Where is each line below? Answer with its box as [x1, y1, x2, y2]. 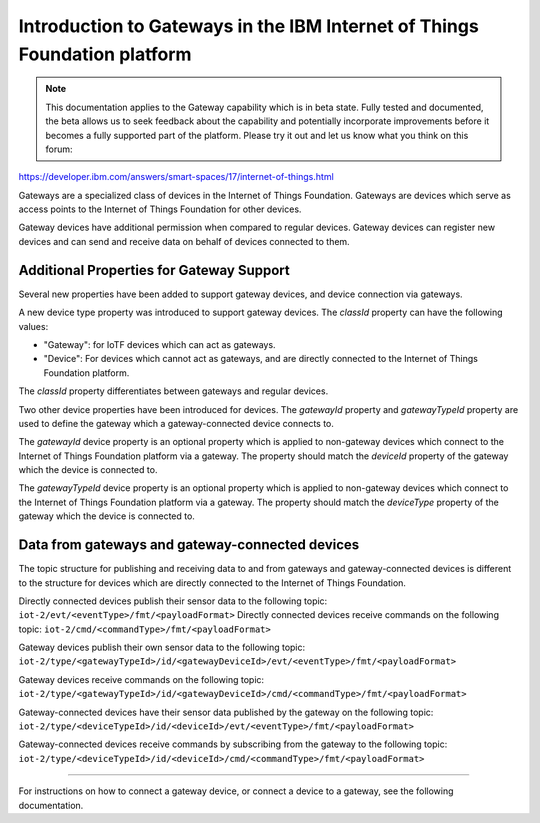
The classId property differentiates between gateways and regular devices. [18, 385, 329, 397]
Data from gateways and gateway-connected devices [18, 536, 360, 554]
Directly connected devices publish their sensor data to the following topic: [18, 595, 328, 607]
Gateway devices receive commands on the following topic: [18, 673, 265, 685]
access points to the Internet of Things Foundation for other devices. [18, 203, 302, 215]
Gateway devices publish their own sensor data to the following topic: [18, 641, 306, 654]
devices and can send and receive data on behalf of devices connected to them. [18, 235, 350, 247]
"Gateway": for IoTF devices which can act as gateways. [43, 338, 276, 350]
